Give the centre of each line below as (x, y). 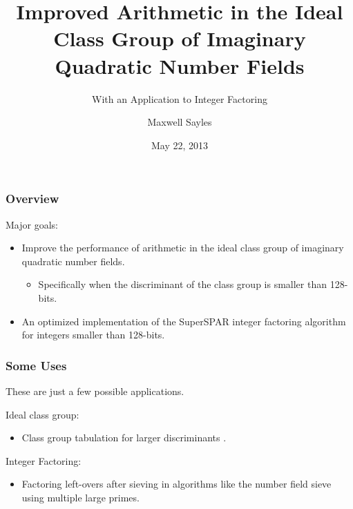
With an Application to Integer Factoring (180, 98)
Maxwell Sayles (180, 122)
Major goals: (32, 224)
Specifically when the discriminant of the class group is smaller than (182, 284)
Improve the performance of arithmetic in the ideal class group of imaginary (183, 248)
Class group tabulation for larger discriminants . (124, 438)
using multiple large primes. (80, 497)
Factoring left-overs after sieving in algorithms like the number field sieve (176, 484)
